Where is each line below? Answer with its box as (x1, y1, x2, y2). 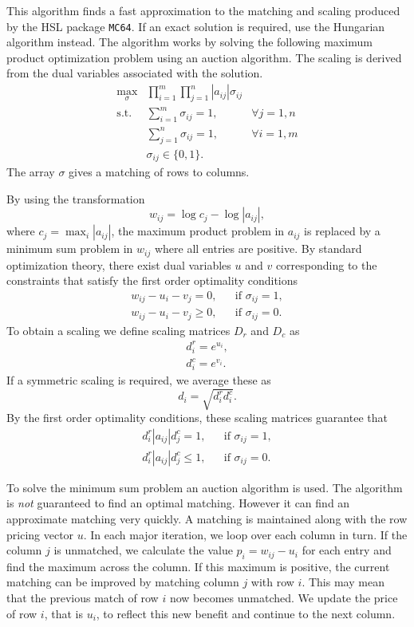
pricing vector (6, 526, 74, 542)
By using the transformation (6, 190, 145, 207)
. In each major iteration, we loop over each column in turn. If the (83, 526, 408, 542)
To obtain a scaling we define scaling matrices (6, 321, 231, 338)
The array (6, 164, 55, 179)
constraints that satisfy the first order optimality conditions (6, 272, 298, 289)
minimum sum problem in (6, 240, 133, 257)
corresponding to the (275, 256, 377, 273)
